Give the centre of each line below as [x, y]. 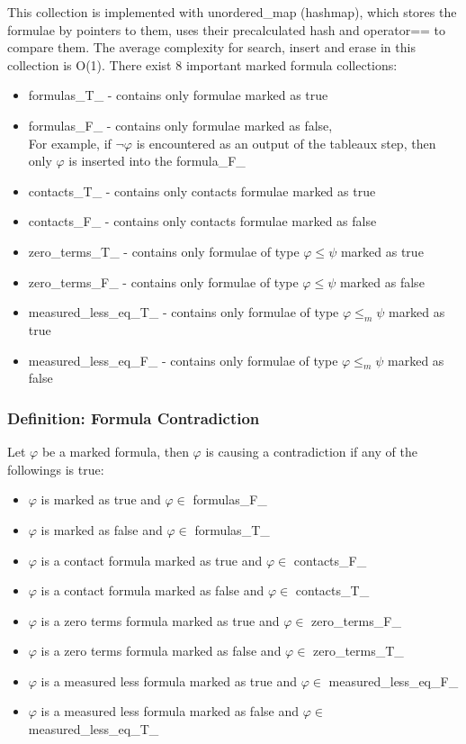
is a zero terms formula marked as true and [160, 620]
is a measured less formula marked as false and [170, 711]
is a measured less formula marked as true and [169, 680]
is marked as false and [102, 529]
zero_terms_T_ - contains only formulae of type [164, 251]
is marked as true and [101, 499]
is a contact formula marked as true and [152, 560]
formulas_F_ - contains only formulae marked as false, [180, 125]
